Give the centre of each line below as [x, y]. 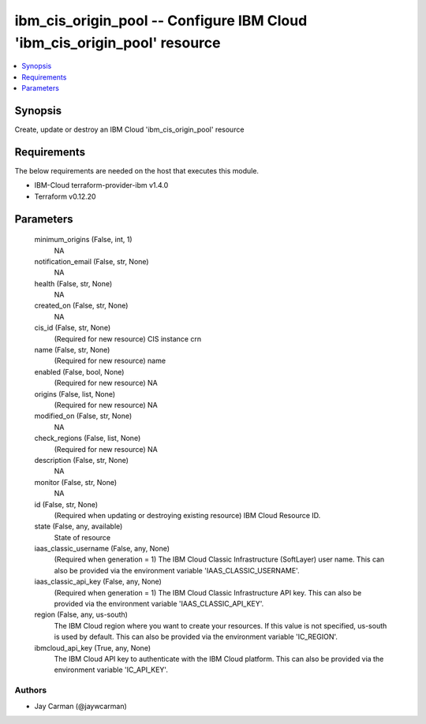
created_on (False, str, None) [81, 306]
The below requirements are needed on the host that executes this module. [137, 170]
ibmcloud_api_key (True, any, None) [93, 647]
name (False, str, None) [72, 350]
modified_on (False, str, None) [83, 416]
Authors [31, 690]
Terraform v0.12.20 [65, 196]
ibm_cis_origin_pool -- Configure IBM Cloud [161, 21]
